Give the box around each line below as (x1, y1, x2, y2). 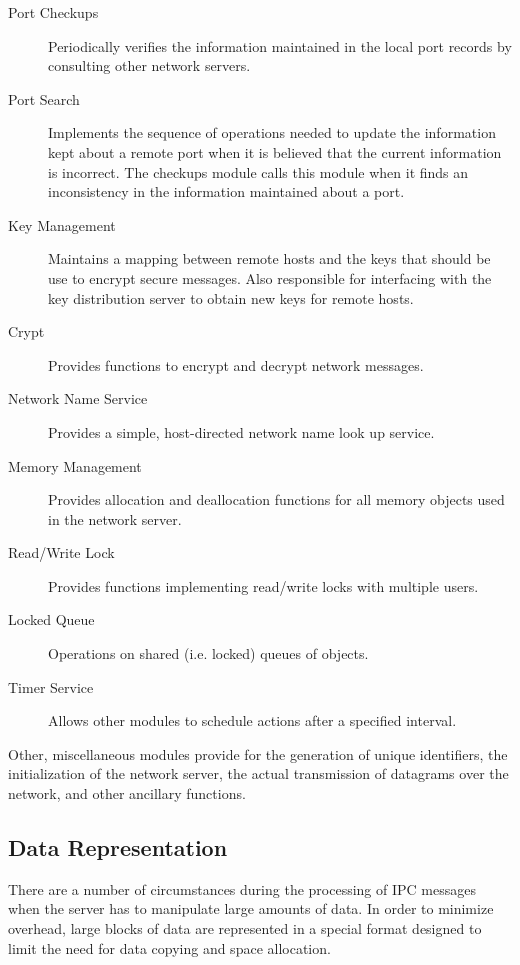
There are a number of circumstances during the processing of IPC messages (8, 878, 476, 899)
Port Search (8, 88, 80, 109)
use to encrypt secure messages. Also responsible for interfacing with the (48, 267, 492, 288)
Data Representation (8, 832, 228, 863)
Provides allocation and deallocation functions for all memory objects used (48, 489, 505, 510)
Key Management (8, 214, 116, 235)
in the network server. (48, 508, 182, 529)
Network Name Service (8, 388, 148, 409)
